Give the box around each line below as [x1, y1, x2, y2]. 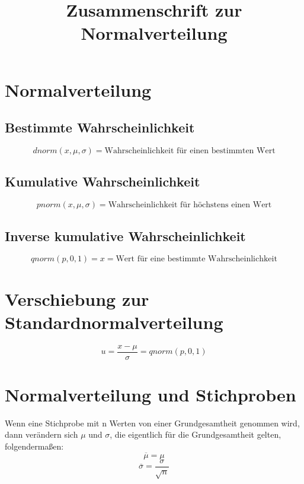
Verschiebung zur [5, 286, 149, 311]
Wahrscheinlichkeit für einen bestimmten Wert [104, 146, 276, 155]
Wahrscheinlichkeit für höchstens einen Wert [108, 201, 272, 210]
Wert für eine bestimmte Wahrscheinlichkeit [116, 255, 277, 264]
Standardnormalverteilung [5, 309, 223, 334]
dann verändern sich [5, 428, 78, 441]
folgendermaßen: [5, 440, 64, 453]
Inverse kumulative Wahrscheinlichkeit [5, 226, 246, 245]
